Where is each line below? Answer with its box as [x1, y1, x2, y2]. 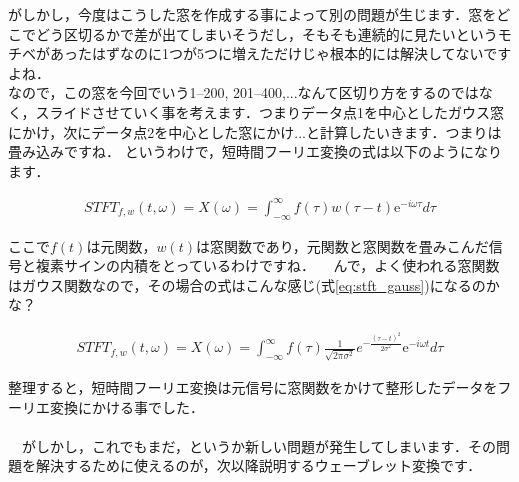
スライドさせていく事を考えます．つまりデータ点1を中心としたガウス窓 [35, 101, 505, 122]
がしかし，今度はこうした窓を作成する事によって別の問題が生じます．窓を [8, 4, 497, 24]
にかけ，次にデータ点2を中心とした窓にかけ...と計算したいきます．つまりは [8, 121, 502, 142]
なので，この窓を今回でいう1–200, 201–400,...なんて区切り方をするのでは [8, 82, 479, 103]
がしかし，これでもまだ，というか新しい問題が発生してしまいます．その [21, 435, 496, 456]
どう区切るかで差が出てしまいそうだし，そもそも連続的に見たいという [35, 23, 498, 44]
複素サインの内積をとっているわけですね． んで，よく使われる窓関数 [35, 255, 500, 276]
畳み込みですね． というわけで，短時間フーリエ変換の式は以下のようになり [8, 141, 503, 162]
